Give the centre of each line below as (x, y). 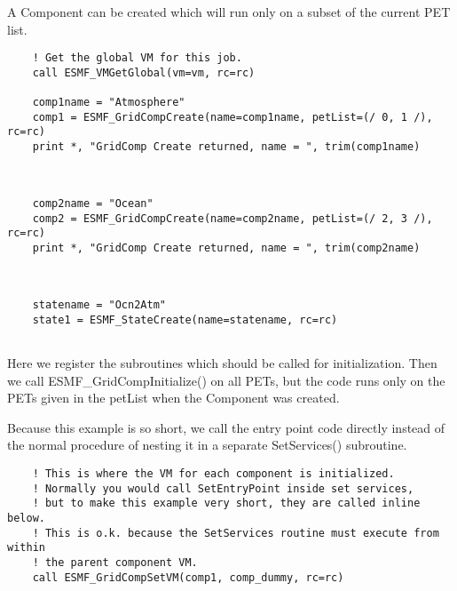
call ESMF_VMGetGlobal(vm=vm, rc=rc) (144, 72)
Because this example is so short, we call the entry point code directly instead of (226, 427)
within (26, 548)
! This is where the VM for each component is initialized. (213, 473)
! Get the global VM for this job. (137, 58)
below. (26, 518)
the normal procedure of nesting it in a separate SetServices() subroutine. (207, 445)
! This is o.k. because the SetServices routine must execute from (236, 533)
